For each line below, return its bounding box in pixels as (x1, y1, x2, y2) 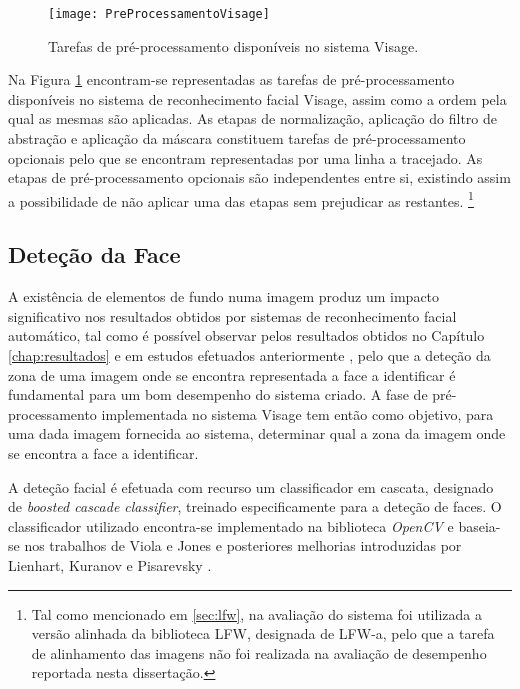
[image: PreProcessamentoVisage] (48, 7, 270, 21)
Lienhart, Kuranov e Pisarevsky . (8, 554, 212, 575)
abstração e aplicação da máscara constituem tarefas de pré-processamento (8, 128, 466, 149)
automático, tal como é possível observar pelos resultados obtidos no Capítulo (8, 325, 485, 346)
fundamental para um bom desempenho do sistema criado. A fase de (8, 384, 428, 405)
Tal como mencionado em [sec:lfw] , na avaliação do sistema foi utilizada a (31, 603, 482, 624)
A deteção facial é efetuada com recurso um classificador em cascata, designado (8, 476, 494, 497)
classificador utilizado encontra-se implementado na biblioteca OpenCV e (8, 515, 454, 536)
